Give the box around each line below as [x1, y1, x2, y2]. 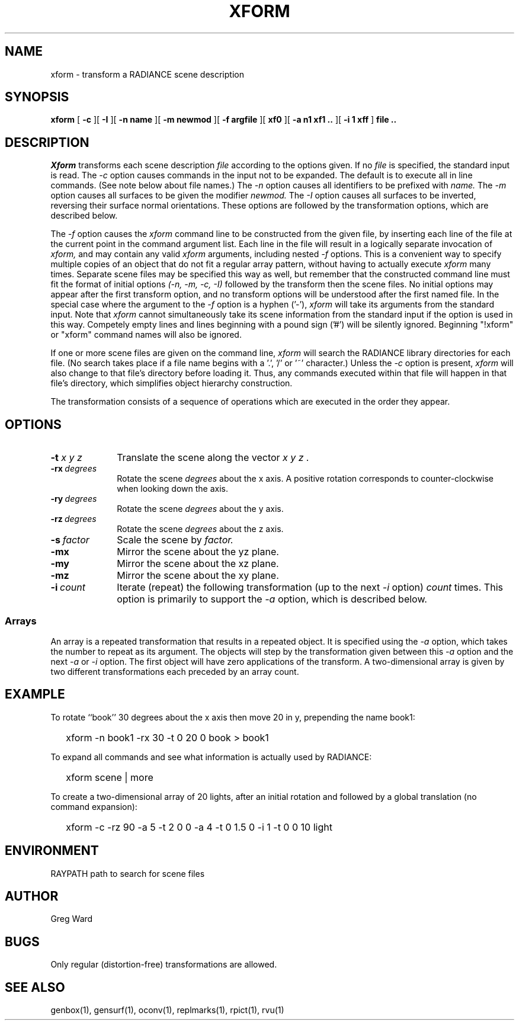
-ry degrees [50, 494, 97, 504]
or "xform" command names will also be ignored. [50, 329, 242, 340]
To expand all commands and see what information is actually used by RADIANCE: [50, 751, 372, 762]
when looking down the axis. [117, 483, 228, 494]
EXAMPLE [5, 687, 65, 702]
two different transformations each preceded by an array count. [50, 666, 299, 677]
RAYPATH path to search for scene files [50, 868, 205, 879]
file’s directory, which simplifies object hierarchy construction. [50, 378, 293, 389]
